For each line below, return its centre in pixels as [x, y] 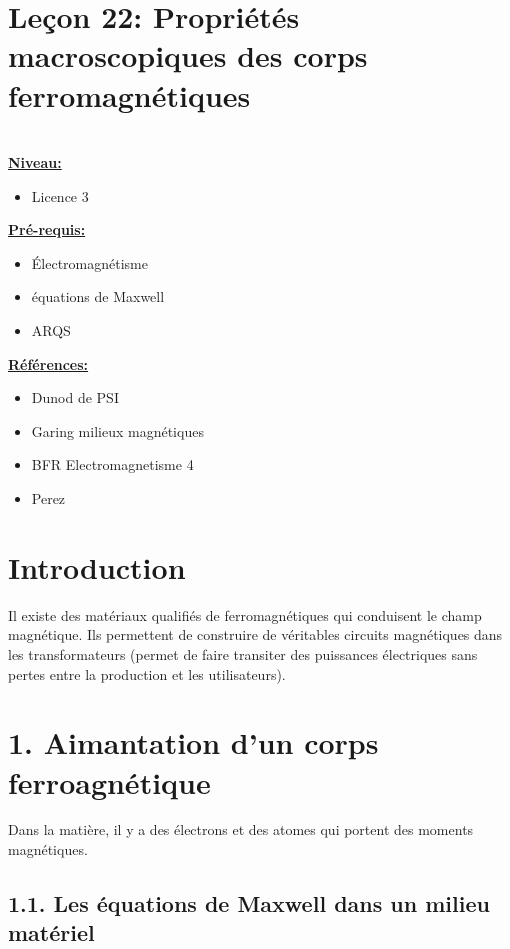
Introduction [97, 566]
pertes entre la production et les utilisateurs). [147, 673]
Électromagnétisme [89, 262]
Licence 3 [60, 195]
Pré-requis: [47, 229]
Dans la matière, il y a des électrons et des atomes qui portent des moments [241, 829]
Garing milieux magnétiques [117, 430]
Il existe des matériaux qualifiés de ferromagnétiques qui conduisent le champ [245, 614]
